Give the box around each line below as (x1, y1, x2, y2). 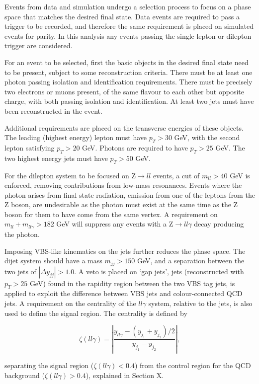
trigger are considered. (4, 40, 73, 51)
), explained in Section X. (86, 370, 164, 380)
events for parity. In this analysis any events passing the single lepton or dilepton (4, 30, 252, 41)
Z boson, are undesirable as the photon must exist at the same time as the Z (4, 199, 238, 210)
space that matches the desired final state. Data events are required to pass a (4, 11, 240, 21)
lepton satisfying (4, 142, 55, 153)
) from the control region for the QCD (134, 360, 251, 371)
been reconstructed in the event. (4, 105, 102, 116)
